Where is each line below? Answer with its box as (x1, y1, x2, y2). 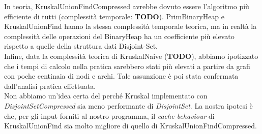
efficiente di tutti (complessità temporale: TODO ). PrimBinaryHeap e (4, 11, 225, 21)
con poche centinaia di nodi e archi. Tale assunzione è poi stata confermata (4, 71, 239, 81)
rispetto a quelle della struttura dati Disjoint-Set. (4, 41, 158, 51)
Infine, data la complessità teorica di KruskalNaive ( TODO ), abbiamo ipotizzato (4, 50, 258, 61)
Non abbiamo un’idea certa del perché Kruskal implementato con (4, 90, 208, 101)
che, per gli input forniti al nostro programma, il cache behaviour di (4, 110, 215, 121)
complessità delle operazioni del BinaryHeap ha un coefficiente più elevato (4, 30, 235, 41)
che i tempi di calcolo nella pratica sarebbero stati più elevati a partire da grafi (4, 60, 250, 71)
